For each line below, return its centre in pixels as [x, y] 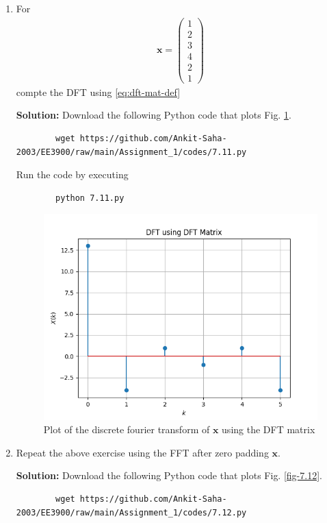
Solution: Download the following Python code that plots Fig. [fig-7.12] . [169, 475]
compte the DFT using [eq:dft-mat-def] [98, 92]
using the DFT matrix [269, 429]
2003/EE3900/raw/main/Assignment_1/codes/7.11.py [131, 152]
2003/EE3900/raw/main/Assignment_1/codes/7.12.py [131, 512]
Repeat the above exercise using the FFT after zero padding [142, 452]
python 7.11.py [90, 198]
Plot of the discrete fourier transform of [127, 429]
